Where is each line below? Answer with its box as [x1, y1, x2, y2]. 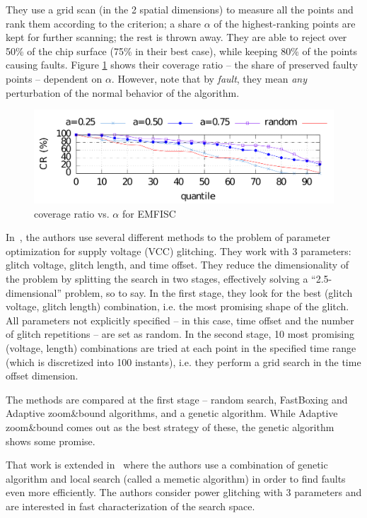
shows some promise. [6, 433, 95, 448]
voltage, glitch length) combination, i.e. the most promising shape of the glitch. [6, 299, 349, 314]
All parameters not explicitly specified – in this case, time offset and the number [6, 312, 354, 327]
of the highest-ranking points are [214, 16, 356, 30]
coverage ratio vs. [34, 206, 110, 220]
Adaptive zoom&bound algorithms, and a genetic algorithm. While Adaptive [6, 406, 338, 420]
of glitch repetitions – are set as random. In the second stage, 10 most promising [6, 326, 354, 341]
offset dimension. [6, 368, 78, 383]
